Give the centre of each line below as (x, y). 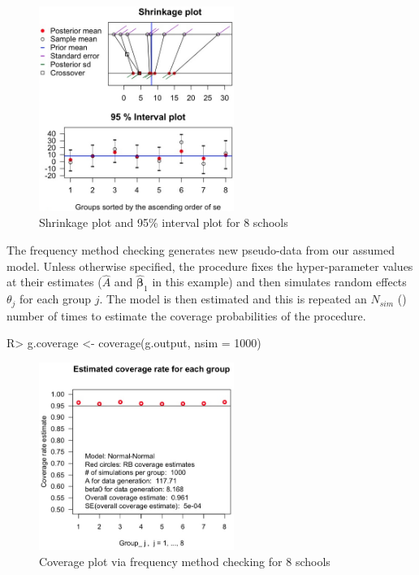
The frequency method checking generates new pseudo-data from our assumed (201, 249)
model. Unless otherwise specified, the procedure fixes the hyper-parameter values (210, 266)
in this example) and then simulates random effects (279, 282)
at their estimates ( (54, 282)
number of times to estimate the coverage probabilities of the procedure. (186, 315)
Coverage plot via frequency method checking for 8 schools (185, 561)
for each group (56, 299)
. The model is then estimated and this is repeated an (233, 299)
